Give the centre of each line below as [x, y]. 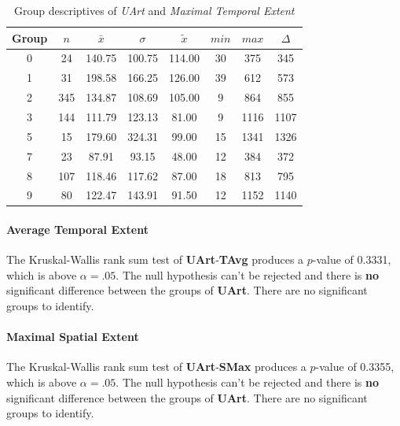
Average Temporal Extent [77, 230]
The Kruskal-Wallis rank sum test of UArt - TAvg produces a [155, 259]
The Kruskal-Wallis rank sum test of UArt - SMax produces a [156, 367]
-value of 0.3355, [355, 367]
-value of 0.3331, [352, 259]
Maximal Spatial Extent [73, 337]
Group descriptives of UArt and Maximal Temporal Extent [154, 10]
